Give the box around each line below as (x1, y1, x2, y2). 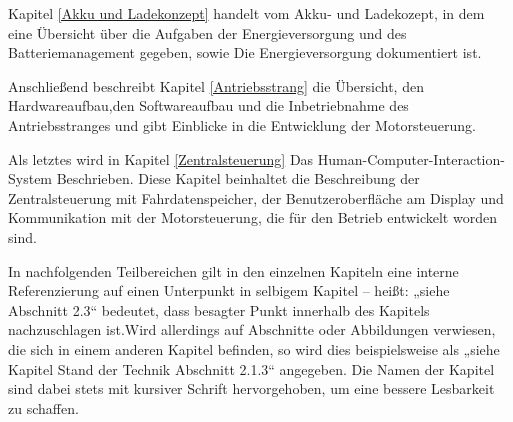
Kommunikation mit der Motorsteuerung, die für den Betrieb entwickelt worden (8, 207, 497, 228)
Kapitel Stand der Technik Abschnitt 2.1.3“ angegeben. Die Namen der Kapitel (8, 358, 495, 379)
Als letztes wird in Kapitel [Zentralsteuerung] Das (8, 148, 314, 169)
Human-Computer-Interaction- (317, 148, 505, 169)
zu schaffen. (8, 397, 79, 418)
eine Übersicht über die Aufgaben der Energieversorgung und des (8, 22, 407, 43)
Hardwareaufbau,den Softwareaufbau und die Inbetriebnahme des (8, 95, 409, 116)
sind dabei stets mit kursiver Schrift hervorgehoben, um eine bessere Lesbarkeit (8, 378, 495, 399)
